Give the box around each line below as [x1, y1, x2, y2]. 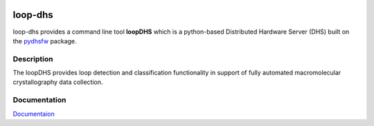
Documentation [12, 95, 66, 105]
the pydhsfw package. [12, 36, 77, 45]
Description [12, 54, 53, 63]
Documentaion [12, 109, 55, 118]
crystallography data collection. [12, 78, 103, 86]
